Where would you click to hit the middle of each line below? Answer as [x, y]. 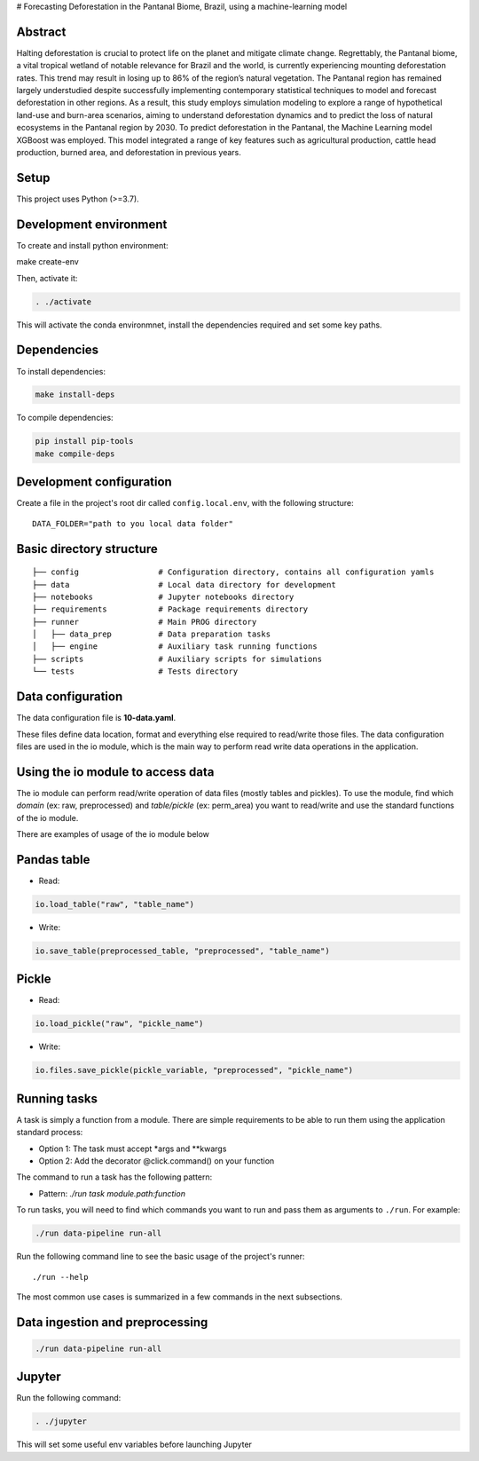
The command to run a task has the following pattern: [114, 1177]
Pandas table [53, 860]
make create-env [47, 262]
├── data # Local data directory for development [184, 584]
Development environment [92, 224]
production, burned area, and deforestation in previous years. [129, 153]
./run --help [60, 1277]
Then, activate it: [47, 278]
